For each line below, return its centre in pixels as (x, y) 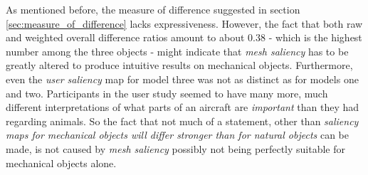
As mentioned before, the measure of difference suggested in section (153, 9)
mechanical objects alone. (61, 163)
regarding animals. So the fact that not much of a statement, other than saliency (182, 121)
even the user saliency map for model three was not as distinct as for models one (182, 79)
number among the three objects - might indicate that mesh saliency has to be (177, 51)
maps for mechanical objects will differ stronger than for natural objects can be (178, 135)
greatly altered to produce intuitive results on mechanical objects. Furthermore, (179, 65)
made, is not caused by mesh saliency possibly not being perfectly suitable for (175, 148)
